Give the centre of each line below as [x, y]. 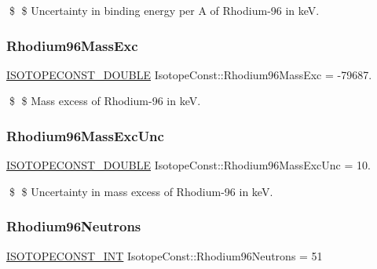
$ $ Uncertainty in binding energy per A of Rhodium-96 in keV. [164, 10]
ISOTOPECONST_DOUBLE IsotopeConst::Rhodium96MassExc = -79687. [189, 74]
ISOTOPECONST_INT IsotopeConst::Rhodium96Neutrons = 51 [165, 255]
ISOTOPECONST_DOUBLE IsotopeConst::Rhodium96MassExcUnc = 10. [188, 165]
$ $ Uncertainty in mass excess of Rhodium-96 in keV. [141, 191]
